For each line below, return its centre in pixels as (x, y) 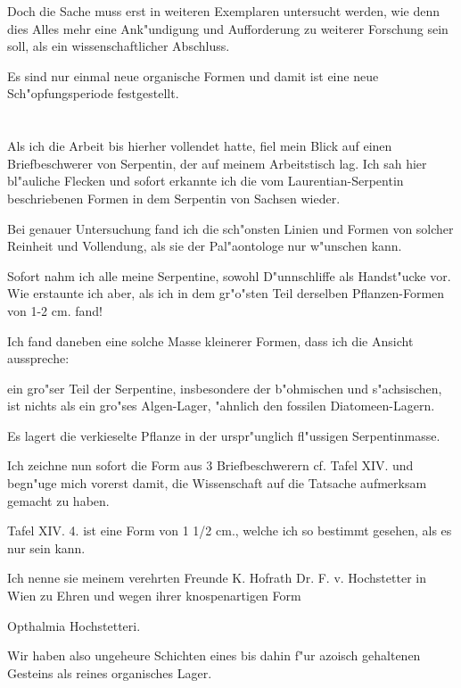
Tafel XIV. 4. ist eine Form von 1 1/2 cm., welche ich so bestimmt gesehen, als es (230, 531)
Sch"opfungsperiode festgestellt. (93, 93)
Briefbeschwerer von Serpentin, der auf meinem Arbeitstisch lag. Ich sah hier (217, 163)
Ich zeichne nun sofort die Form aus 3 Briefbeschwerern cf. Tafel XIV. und (210, 465)
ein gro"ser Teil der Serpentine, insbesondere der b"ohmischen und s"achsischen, (225, 388)
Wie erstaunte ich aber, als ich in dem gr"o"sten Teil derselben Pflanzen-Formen (226, 293)
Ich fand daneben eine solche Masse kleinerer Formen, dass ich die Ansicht (210, 340)
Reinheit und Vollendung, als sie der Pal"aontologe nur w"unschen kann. (205, 246)
